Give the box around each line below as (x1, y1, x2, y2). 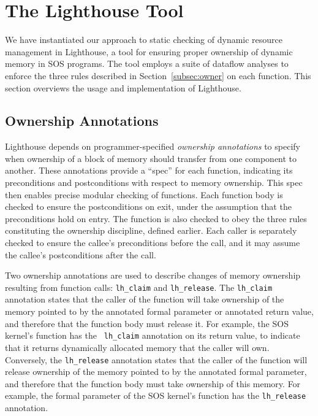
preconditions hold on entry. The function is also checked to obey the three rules (5, 212, 307, 225)
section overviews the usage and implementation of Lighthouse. (5, 81, 241, 94)
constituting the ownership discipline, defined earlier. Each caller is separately (5, 224, 297, 237)
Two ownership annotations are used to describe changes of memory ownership (5, 269, 301, 282)
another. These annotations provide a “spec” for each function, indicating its (5, 164, 293, 177)
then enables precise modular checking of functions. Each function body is (5, 188, 283, 201)
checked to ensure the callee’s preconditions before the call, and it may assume (5, 236, 300, 249)
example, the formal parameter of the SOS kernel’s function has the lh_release (5, 389, 306, 402)
